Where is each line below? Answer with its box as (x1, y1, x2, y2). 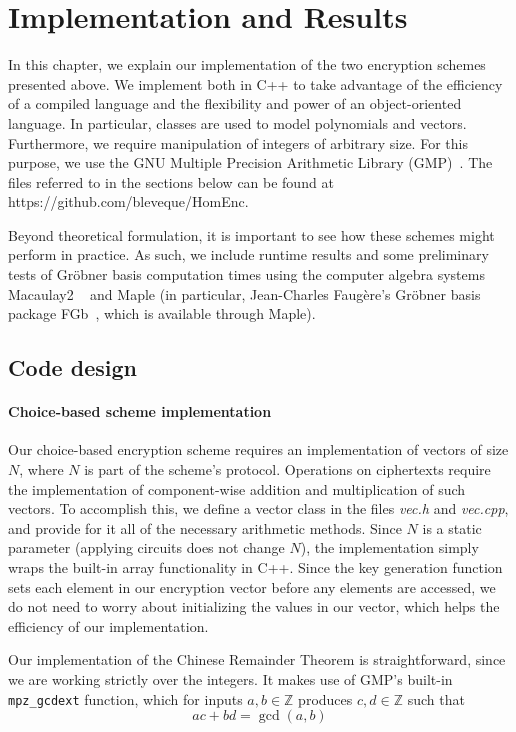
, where (19, 459, 64, 480)
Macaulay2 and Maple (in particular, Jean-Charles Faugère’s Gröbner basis (8, 283, 481, 304)
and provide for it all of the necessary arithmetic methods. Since (8, 517, 402, 538)
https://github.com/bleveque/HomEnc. (8, 191, 249, 212)
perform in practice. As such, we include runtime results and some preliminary (8, 244, 489, 265)
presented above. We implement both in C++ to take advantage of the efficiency (8, 73, 503, 94)
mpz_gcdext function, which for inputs (8, 688, 243, 709)
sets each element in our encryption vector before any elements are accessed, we (8, 576, 496, 597)
